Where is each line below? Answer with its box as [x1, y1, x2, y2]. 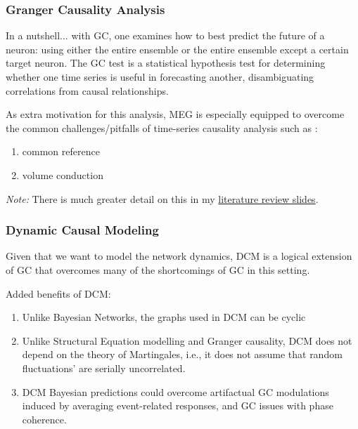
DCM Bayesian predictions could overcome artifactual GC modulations [22, 384, 329, 399]
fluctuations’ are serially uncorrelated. [22, 360, 186, 375]
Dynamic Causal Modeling [6, 221, 159, 239]
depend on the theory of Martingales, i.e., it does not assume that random [22, 347, 343, 362]
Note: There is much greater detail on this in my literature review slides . [6, 191, 319, 206]
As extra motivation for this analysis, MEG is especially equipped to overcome [6, 107, 345, 121]
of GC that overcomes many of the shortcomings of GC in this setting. [6, 262, 310, 277]
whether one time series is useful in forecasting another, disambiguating [6, 70, 314, 84]
